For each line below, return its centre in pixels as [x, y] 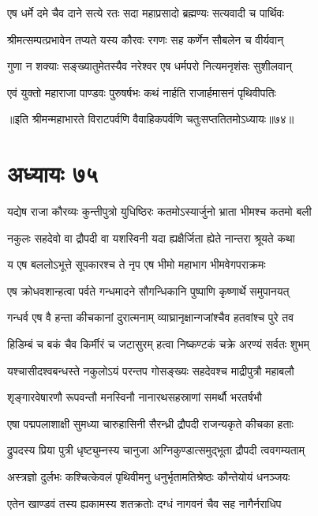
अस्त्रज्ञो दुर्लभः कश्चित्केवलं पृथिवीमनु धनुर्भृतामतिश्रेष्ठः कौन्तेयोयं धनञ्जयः [149, 477]
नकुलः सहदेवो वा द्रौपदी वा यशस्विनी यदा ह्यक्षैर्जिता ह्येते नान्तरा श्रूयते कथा [151, 237]
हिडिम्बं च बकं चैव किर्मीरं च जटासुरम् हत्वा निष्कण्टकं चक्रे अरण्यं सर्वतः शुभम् [159, 344]
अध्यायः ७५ [53, 173]
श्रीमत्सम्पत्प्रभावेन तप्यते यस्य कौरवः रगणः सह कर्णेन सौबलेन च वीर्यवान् [146, 39]
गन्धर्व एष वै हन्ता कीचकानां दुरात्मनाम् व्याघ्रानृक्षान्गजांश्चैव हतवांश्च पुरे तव [151, 317]
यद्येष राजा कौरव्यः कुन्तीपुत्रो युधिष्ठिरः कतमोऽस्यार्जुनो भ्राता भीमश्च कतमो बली [159, 211]
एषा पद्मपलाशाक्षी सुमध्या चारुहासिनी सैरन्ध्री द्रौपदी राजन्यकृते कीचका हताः [150, 423]
